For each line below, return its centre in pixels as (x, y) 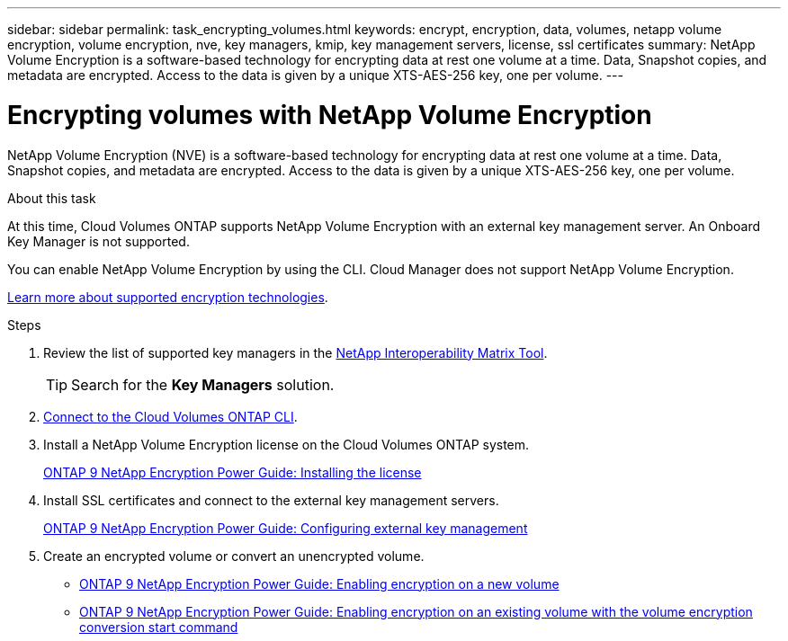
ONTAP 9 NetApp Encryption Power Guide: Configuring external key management (286, 528)
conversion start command (159, 627)
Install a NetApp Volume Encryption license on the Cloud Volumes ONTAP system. (287, 444)
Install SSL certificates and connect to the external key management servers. (271, 500)
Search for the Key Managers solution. (203, 384)
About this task (52, 198)
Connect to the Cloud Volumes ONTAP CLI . (170, 416)
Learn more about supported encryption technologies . (168, 297)
